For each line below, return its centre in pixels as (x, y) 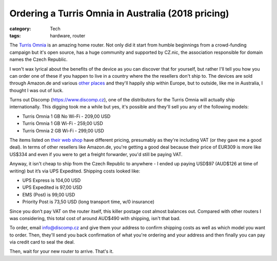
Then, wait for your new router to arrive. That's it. (62, 251)
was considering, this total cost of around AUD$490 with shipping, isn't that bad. (95, 218)
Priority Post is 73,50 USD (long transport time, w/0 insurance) (88, 202)
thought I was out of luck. (36, 90)
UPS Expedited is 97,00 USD (52, 187)
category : (20, 29)
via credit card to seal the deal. (42, 242)
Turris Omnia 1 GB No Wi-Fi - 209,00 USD (66, 116)
